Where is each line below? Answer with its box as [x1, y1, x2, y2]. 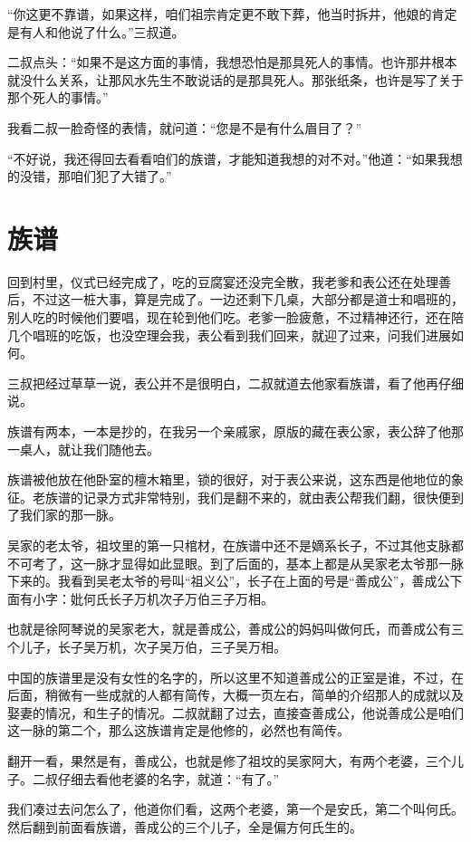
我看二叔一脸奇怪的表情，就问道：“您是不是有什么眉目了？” [7, 118, 362, 137]
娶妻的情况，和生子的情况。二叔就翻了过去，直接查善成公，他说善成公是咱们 [7, 703, 464, 722]
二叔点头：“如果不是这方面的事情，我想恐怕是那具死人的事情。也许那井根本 [7, 53, 457, 72]
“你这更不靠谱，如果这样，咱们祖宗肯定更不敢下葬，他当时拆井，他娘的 [7, 5, 432, 23]
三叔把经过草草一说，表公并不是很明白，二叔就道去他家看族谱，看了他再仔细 [7, 373, 464, 392]
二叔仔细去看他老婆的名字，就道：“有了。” [32, 769, 280, 788]
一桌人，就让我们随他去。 [7, 439, 159, 458]
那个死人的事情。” [7, 88, 109, 107]
